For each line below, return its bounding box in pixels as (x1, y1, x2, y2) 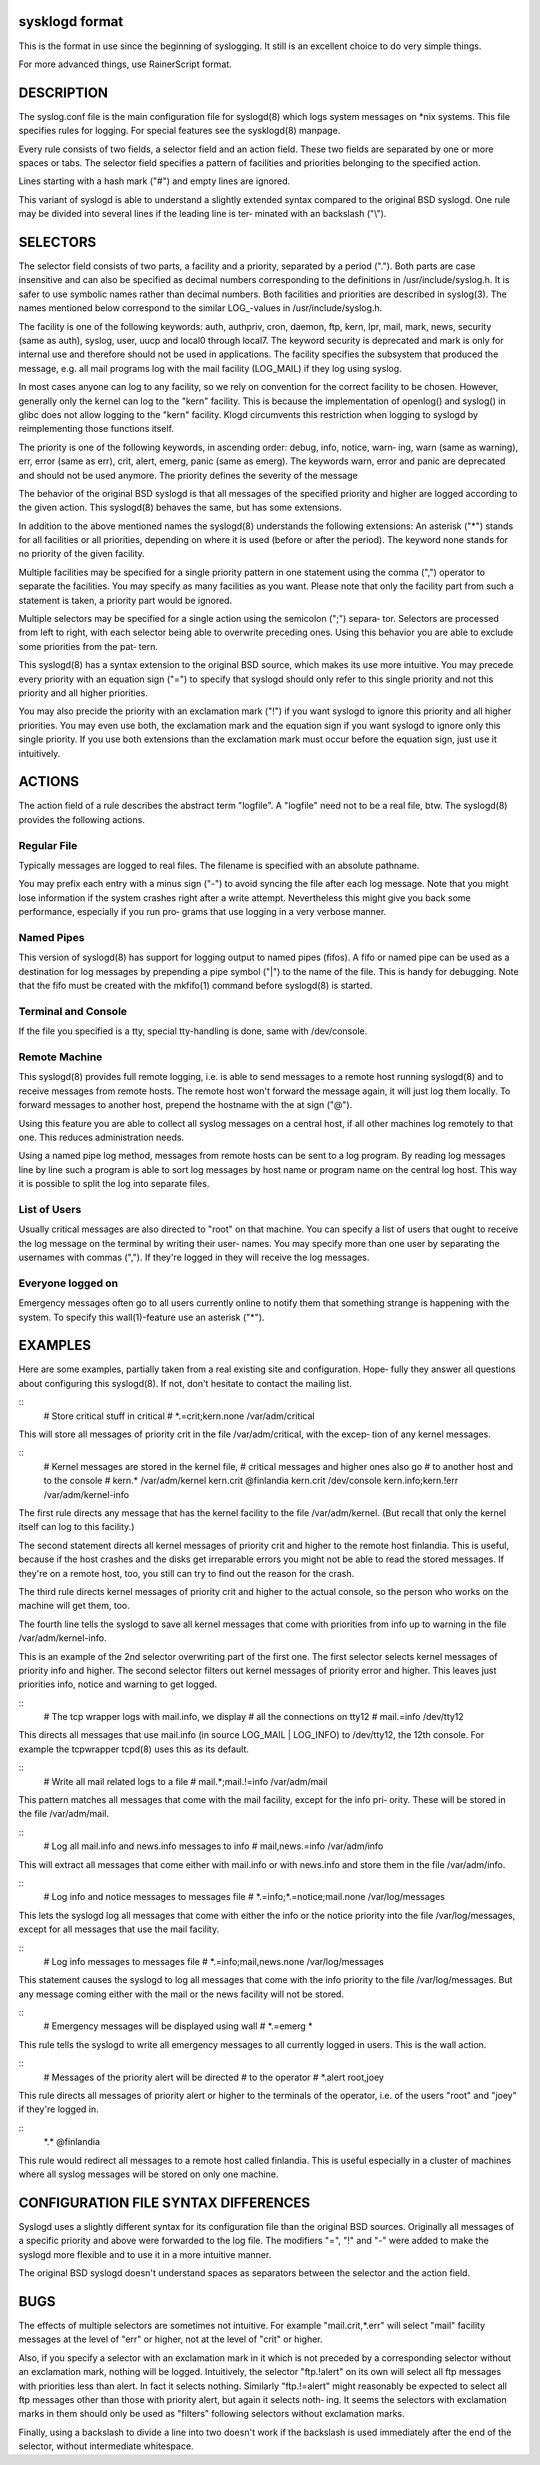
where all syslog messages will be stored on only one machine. (18, 2168, 279, 2180)
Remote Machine (18, 1050, 103, 1064)
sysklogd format (18, 13, 124, 30)
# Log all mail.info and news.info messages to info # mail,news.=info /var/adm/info (43, 1840, 384, 1852)
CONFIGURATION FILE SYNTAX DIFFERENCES (18, 2194, 311, 2211)
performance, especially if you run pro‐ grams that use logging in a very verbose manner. (18, 906, 387, 918)
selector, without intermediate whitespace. (18, 2440, 194, 2452)
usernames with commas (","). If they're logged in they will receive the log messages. (18, 1251, 370, 1264)
